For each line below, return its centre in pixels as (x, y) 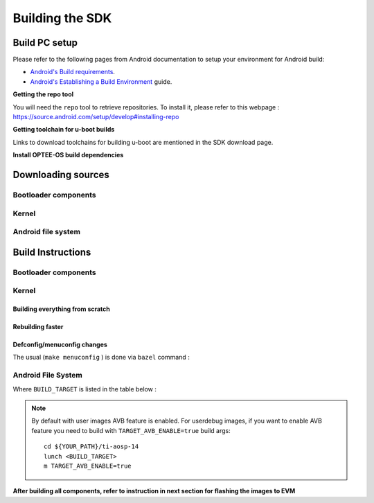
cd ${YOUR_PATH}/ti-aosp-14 (91, 447)
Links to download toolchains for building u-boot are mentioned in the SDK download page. (143, 142)
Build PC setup (45, 43)
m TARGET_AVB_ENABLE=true (88, 466)
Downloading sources (61, 175)
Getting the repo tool (43, 94)
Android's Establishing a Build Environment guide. (101, 81)
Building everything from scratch (62, 309)
